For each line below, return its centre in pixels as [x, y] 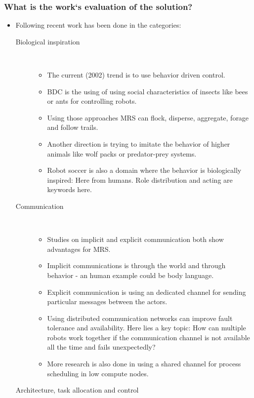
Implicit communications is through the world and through [136, 265]
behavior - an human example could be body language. [130, 275]
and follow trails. [73, 127]
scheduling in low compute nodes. [98, 373]
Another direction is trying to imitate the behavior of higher [139, 143]
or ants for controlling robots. [92, 101]
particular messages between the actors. [107, 301]
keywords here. [69, 189]
